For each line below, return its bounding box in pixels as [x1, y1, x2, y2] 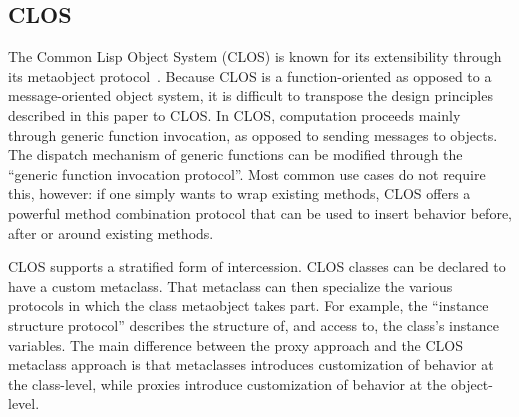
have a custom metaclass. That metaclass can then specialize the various [8, 275, 453, 296]
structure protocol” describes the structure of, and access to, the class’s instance [8, 314, 499, 335]
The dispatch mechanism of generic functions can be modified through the [8, 144, 463, 165]
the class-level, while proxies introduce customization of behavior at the [8, 373, 447, 394]
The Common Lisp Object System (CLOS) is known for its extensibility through [8, 46, 502, 67]
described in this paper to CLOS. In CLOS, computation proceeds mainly [8, 104, 461, 125]
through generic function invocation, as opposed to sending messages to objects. [8, 124, 498, 145]
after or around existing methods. [8, 222, 214, 243]
